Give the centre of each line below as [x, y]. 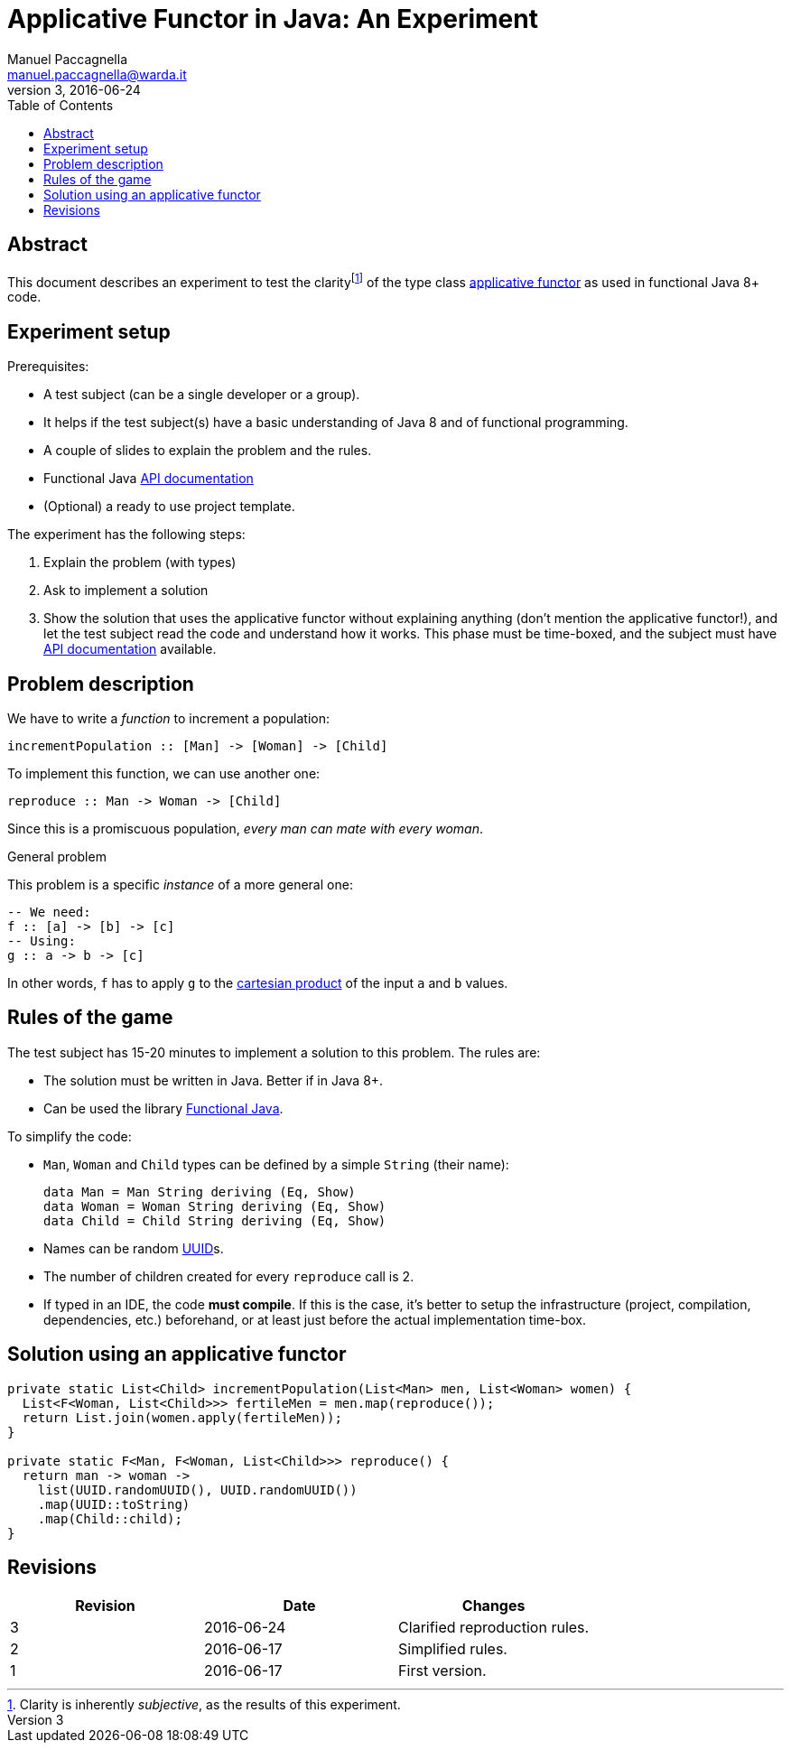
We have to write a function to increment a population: [168, 718]
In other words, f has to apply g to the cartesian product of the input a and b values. [258, 982]
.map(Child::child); [110, 1518]
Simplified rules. [453, 1649]
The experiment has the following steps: [126, 535]
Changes [493, 1606]
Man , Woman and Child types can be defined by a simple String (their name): [276, 1164]
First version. [442, 1671]
